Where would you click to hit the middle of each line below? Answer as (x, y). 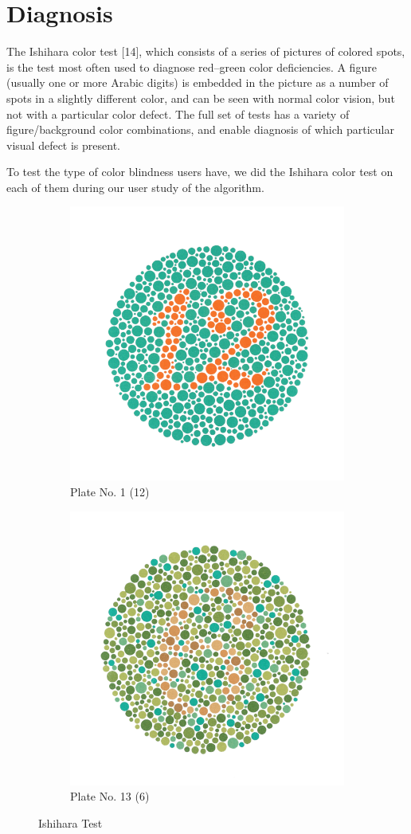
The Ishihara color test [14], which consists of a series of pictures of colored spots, (206, 51)
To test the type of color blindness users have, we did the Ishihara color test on (200, 172)
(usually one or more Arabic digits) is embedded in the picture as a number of (198, 82)
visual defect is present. (63, 145)
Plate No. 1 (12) (110, 492)
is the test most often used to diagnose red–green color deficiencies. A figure (192, 67)
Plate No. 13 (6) (110, 796)
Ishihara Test (70, 822)
